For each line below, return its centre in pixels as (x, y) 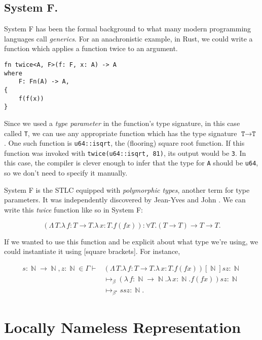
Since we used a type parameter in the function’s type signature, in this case (122, 123)
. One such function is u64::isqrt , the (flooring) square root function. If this (124, 143)
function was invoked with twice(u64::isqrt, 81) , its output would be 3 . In (125, 153)
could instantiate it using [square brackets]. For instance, (92, 251)
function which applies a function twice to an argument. (91, 48)
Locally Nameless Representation (123, 327)
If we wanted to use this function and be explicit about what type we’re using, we (131, 241)
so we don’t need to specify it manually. (66, 173)
